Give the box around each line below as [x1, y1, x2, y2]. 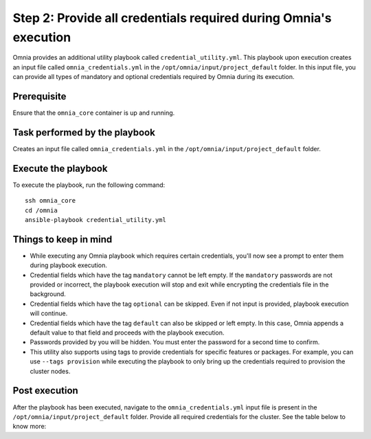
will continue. [30, 309, 68, 317]
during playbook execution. [30, 261, 108, 269]
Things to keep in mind [12, 234, 113, 245]
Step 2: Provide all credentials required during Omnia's [12, 10, 332, 25]
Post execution [12, 385, 78, 396]
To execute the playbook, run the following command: [12, 181, 166, 189]
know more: [12, 423, 47, 431]
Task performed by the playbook [12, 126, 156, 138]
